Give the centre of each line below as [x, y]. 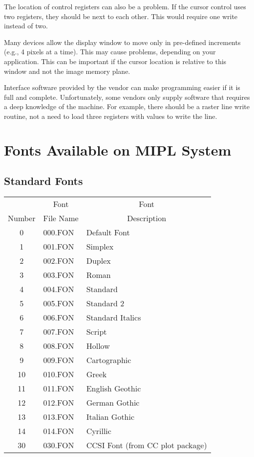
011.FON [59, 388]
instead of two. [26, 26]
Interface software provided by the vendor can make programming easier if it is [122, 87]
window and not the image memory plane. [67, 71]
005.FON [59, 303]
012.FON [59, 403]
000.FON [59, 232]
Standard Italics [114, 318]
